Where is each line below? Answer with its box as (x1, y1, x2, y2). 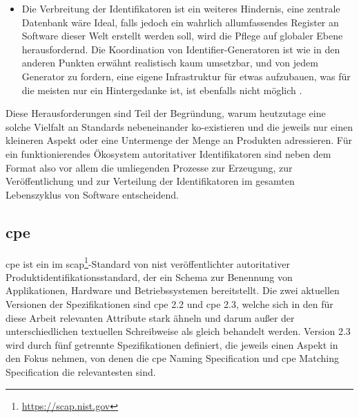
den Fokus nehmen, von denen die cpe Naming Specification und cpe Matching (6, 351, 339, 365)
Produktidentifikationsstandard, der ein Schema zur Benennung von (6, 269, 293, 284)
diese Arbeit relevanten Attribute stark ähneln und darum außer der (6, 310, 295, 325)
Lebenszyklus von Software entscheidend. (6, 187, 179, 201)
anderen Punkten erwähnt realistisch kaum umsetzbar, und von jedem (21, 55, 318, 70)
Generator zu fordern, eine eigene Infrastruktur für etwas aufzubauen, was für (21, 69, 351, 83)
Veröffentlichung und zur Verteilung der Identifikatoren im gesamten (6, 174, 295, 188)
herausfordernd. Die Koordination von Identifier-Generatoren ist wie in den (21, 42, 340, 56)
